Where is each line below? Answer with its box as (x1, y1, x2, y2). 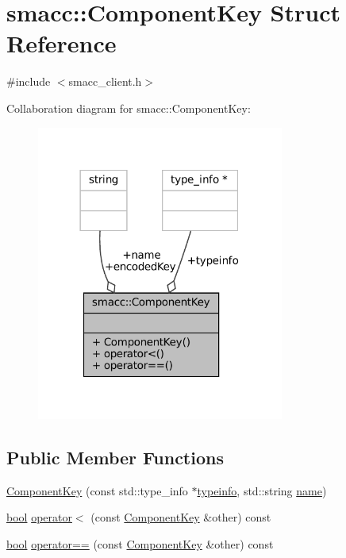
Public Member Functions (6, 444, 224, 469)
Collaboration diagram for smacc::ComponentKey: (6, 99, 251, 116)
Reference (6, 27, 117, 60)
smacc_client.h (68, 73, 142, 90)
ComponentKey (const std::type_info (6, 482, 188, 498)
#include (6, 73, 51, 90)
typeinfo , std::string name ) (197, 482, 327, 498)
